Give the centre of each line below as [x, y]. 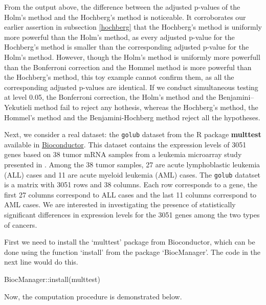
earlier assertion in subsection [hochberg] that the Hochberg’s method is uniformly [133, 27]
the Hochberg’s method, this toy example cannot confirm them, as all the [119, 77]
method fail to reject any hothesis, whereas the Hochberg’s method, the [146, 107]
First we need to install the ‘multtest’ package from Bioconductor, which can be [130, 242]
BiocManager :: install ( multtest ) [52, 279]
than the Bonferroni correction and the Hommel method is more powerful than [128, 67]
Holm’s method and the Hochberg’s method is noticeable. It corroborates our [125, 17]
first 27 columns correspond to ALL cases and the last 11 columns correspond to [130, 194]
